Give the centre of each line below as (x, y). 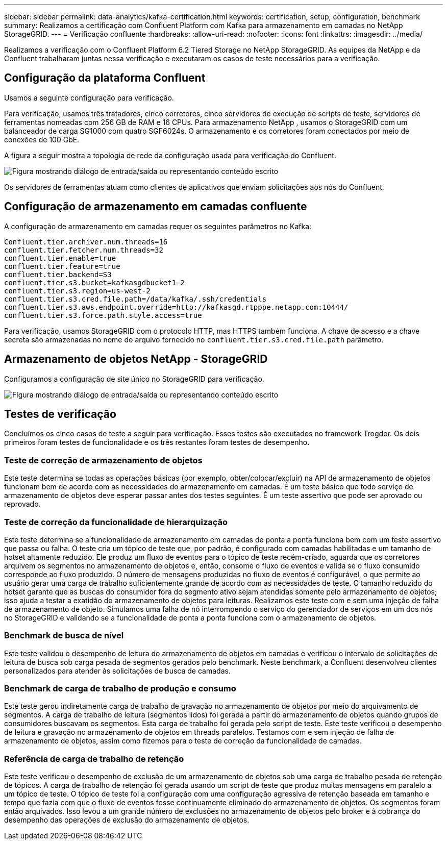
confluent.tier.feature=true (62, 266)
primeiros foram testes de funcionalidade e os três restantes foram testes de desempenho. (157, 442)
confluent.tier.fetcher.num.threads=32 (84, 250)
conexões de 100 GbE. (42, 139)
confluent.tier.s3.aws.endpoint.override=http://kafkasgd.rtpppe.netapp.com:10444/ (176, 307)
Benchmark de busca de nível (64, 636)
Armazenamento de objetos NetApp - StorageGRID (136, 359)
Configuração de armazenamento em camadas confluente (156, 207)
